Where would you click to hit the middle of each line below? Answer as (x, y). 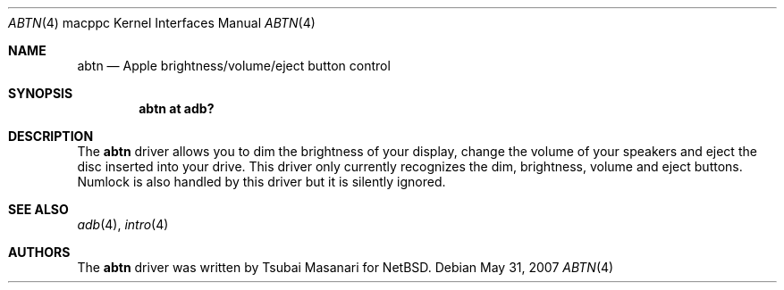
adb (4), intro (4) (123, 224)
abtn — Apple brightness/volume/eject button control (234, 66)
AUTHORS (39, 252)
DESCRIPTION (51, 136)
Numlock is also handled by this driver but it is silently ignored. (261, 182)
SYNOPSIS (41, 93)
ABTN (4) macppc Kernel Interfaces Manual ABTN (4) (162, 23)
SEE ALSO (38, 209)
